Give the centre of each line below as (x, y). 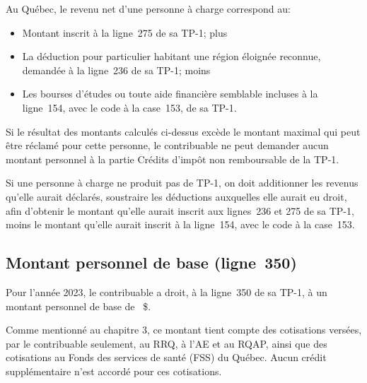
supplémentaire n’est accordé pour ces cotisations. (114, 371)
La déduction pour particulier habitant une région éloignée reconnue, (171, 56)
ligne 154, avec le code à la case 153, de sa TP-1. (129, 107)
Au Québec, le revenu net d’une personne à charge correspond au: (148, 8)
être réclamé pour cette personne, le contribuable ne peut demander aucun (167, 145)
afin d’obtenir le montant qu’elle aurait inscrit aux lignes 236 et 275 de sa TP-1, (180, 210)
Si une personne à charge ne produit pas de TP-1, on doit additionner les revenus (182, 183)
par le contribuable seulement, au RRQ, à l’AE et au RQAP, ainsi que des (167, 343)
